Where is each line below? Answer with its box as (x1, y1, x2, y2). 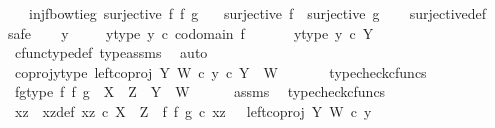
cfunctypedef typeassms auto (14, 42, 208, 63)
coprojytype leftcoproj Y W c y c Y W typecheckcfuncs (14, 61, 427, 82)
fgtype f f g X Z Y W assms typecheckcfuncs (14, 81, 386, 102)
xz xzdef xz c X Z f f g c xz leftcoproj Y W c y (14, 100, 372, 121)
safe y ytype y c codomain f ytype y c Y (8, 22, 374, 43)
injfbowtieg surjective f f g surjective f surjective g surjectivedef (28, 3, 487, 23)
